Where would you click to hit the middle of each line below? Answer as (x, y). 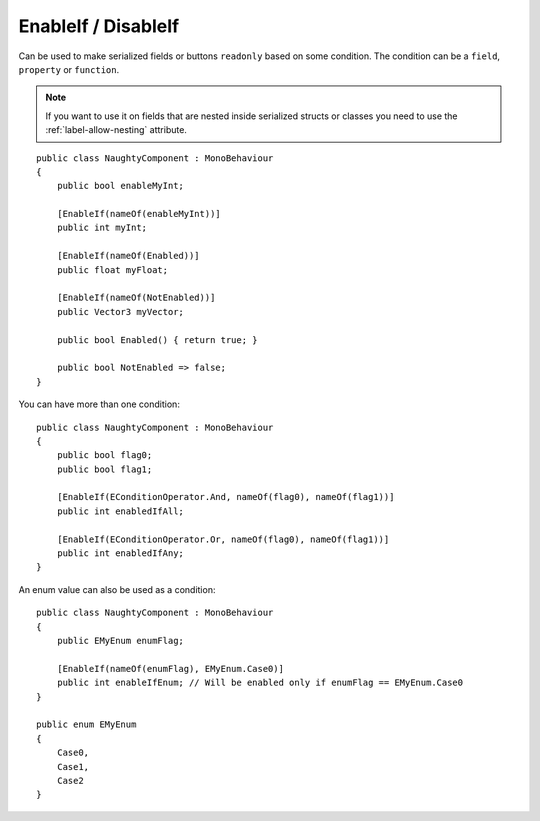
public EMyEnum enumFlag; (120, 640)
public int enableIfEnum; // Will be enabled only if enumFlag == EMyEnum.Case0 (260, 683)
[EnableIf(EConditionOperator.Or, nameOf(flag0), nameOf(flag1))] (223, 539)
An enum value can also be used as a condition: (117, 589)
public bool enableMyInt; (120, 186)
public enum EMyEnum (86, 724)
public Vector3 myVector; (120, 311)
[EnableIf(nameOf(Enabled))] (128, 256)
